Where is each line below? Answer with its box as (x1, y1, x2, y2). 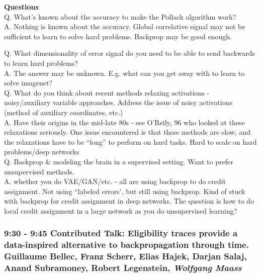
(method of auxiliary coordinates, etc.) (4, 107, 123, 117)
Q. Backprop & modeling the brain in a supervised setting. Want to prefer (4, 156, 233, 166)
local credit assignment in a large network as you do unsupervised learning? (4, 205, 237, 216)
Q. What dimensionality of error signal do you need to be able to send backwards (4, 48, 255, 58)
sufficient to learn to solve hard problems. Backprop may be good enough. (4, 31, 232, 41)
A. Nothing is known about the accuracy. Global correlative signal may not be (4, 21, 245, 32)
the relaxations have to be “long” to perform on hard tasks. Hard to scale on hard (4, 136, 257, 147)
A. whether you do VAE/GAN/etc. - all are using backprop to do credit (4, 176, 226, 187)
